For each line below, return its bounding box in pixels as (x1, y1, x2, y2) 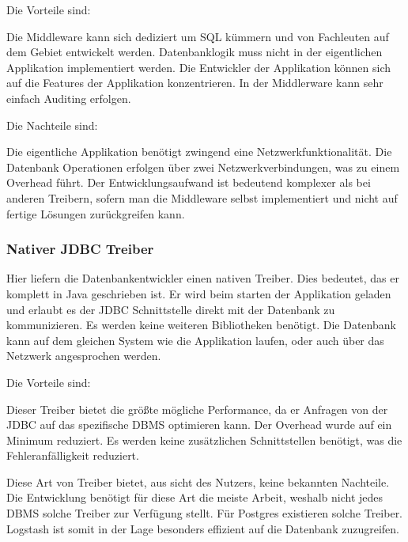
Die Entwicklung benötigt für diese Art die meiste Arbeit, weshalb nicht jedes (6, 489, 383, 506)
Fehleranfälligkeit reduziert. (6, 447, 139, 464)
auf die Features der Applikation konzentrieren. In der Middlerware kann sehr (6, 74, 383, 91)
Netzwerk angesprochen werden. (6, 347, 161, 364)
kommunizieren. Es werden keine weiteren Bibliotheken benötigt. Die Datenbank (6, 316, 396, 333)
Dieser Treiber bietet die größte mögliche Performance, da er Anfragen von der (6, 400, 388, 417)
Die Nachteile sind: (6, 116, 98, 133)
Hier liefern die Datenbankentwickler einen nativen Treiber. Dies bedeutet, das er (6, 270, 399, 286)
